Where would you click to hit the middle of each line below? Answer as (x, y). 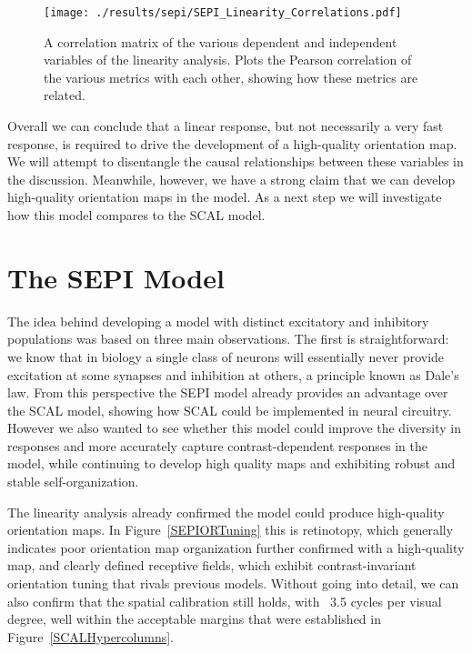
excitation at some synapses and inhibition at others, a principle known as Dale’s (233, 374)
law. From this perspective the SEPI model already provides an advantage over (228, 392)
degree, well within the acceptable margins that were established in (194, 619)
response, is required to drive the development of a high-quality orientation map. (232, 143)
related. (65, 95)
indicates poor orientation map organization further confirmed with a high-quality (236, 547)
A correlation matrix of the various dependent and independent (221, 41)
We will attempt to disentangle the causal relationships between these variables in (236, 161)
